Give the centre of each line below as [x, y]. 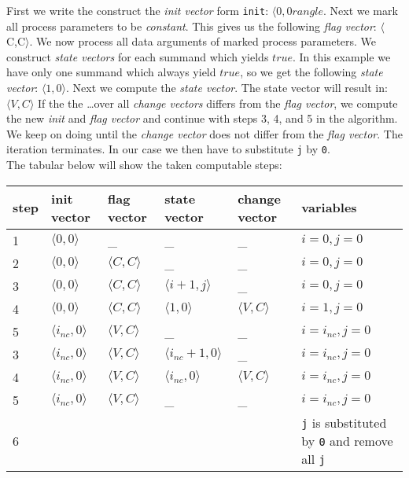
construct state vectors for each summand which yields [138, 56]
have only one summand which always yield [111, 72]
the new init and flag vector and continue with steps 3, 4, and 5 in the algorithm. [202, 118]
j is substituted [344, 422]
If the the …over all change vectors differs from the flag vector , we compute [217, 103]
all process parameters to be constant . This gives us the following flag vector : [192, 26]
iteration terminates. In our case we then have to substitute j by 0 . [168, 149]
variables [329, 208]
